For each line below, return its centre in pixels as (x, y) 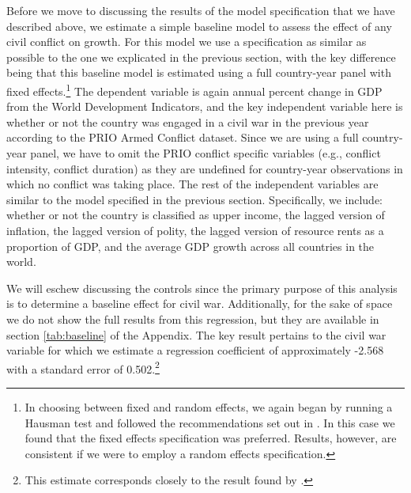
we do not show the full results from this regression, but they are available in (193, 319)
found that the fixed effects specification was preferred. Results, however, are (211, 438)
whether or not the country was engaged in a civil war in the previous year (188, 121)
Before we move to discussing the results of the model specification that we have (201, 10)
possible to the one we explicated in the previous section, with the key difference (201, 57)
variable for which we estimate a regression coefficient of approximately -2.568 (195, 350)
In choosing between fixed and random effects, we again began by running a (209, 406)
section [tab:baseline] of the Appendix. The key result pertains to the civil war (196, 334)
